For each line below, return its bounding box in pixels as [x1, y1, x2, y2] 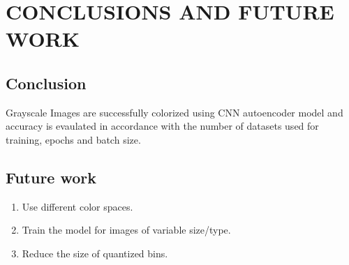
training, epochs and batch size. [6, 132, 141, 146]
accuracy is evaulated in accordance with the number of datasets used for [6, 119, 319, 133]
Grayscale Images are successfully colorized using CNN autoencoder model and [6, 105, 343, 119]
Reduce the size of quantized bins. [22, 245, 168, 260]
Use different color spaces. [22, 199, 133, 213]
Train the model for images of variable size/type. [22, 222, 231, 237]
